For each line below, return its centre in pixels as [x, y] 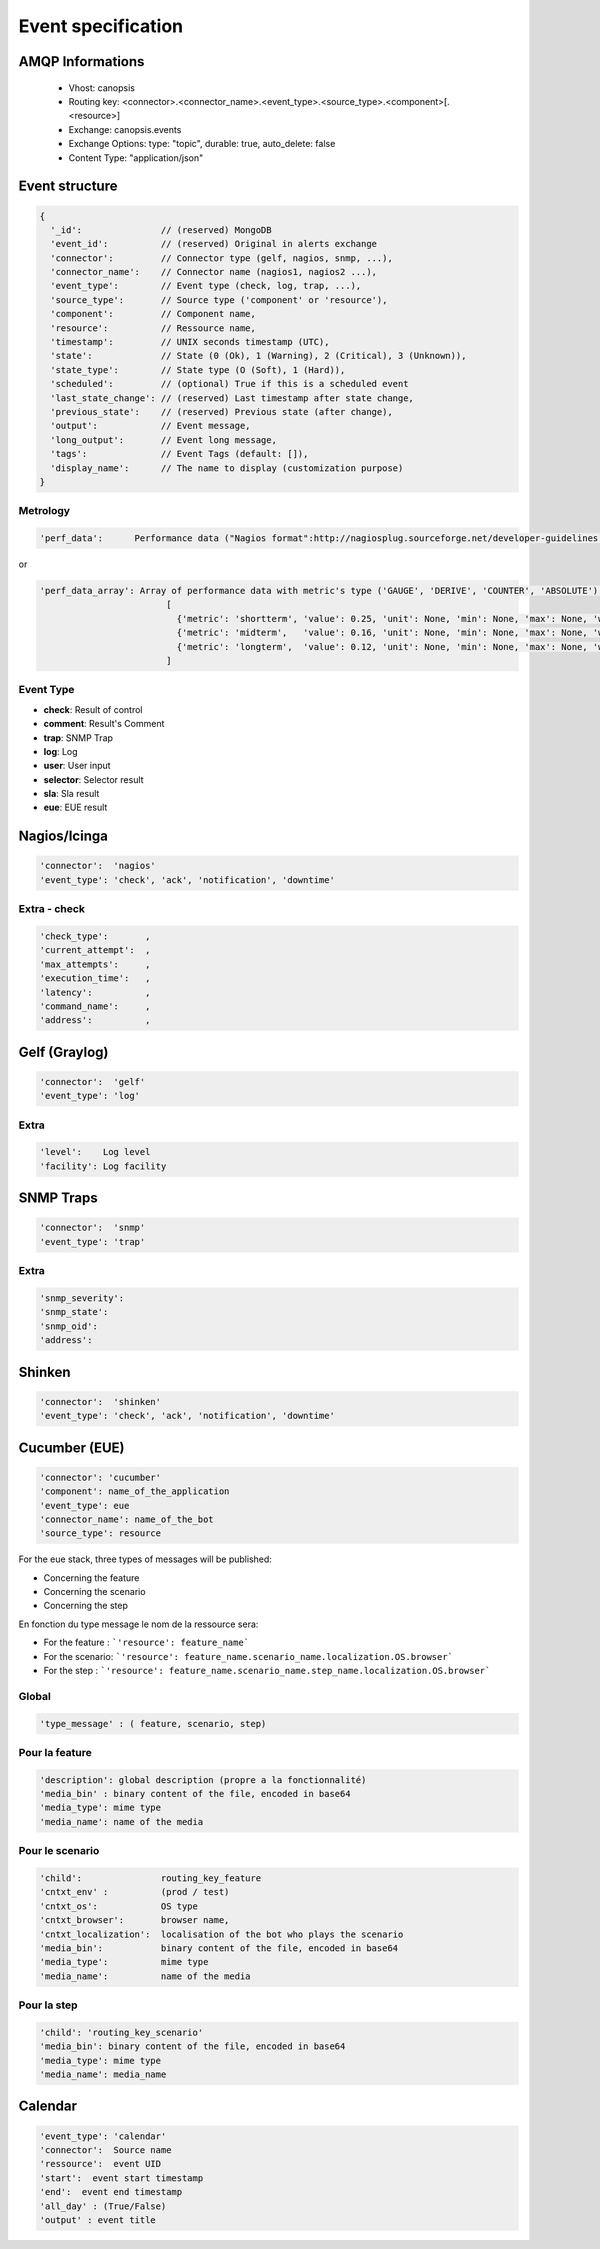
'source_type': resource [100, 1533]
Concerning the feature [91, 1577]
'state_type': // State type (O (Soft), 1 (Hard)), [198, 369]
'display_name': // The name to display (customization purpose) [227, 468]
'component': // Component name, [153, 314]
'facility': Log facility [103, 1166]
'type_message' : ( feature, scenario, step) [153, 1723]
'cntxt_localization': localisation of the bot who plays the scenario [221, 1934]
